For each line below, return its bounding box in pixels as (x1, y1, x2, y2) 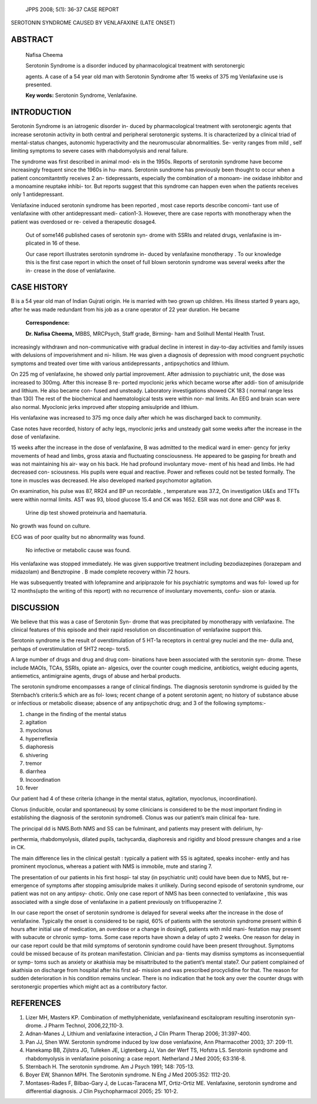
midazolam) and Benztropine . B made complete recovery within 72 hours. (11, 568, 190, 575)
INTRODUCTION (11, 107, 72, 117)
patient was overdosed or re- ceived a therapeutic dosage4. (11, 218, 157, 225)
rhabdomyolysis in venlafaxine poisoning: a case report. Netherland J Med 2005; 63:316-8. (25, 1055, 247, 1062)
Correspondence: (25, 319, 70, 326)
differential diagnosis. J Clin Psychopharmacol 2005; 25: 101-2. (25, 1088, 178, 1095)
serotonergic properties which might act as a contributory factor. (11, 983, 167, 990)
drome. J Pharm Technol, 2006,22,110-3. (25, 1022, 124, 1029)
